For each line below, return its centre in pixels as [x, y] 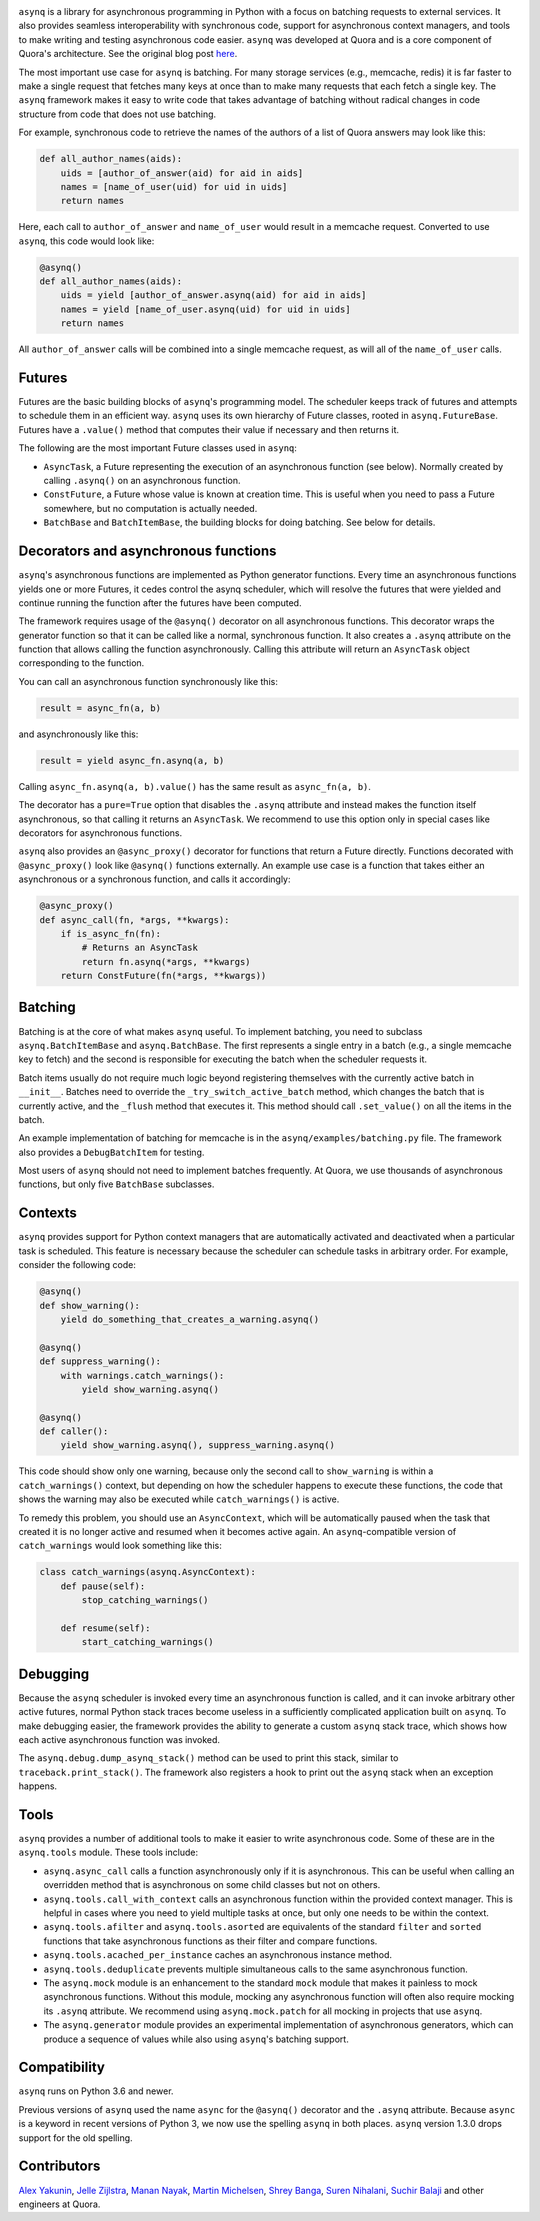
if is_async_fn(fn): [111, 933]
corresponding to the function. [81, 663]
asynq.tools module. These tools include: [108, 1852]
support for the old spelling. [76, 2137]
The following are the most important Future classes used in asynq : [157, 448]
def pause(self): [103, 1586]
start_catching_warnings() [147, 1642]
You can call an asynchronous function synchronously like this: [148, 681]
